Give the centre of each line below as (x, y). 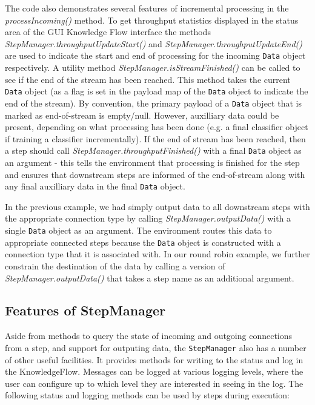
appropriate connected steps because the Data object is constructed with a (143, 242)
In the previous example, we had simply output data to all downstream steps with (157, 206)
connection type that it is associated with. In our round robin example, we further (157, 254)
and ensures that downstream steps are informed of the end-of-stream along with (155, 174)
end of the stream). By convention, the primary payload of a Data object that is (153, 103)
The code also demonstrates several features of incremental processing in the (147, 8)
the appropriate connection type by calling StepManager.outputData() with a (148, 218)
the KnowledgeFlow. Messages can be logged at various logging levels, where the (154, 371)
